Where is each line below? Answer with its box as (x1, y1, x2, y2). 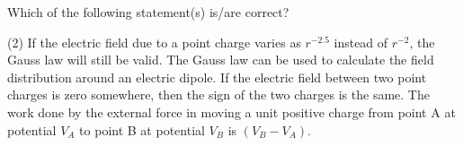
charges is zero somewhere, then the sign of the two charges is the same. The (7, 85, 430, 104)
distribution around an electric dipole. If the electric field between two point (7, 67, 427, 86)
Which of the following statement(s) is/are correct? (7, 3, 289, 21)
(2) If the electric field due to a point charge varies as (7, 32, 301, 51)
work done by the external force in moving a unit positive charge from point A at (7, 102, 456, 121)
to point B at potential (79, 120, 205, 139)
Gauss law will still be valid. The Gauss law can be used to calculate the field (7, 50, 434, 69)
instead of (334, 32, 388, 51)
